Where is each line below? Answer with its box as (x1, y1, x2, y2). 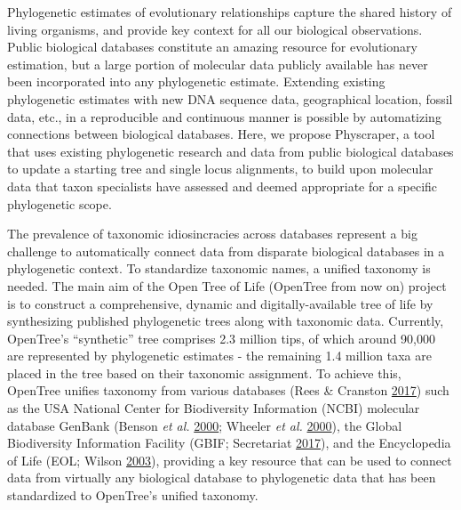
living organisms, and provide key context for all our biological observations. (7, 20, 423, 38)
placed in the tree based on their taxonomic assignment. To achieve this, (7, 363, 401, 382)
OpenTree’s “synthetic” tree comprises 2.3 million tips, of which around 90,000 (7, 328, 435, 347)
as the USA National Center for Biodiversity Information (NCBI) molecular (7, 399, 420, 417)
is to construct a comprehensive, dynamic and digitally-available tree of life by (7, 294, 433, 312)
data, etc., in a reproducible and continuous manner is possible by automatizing (7, 107, 441, 125)
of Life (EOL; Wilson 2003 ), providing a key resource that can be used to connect (7, 450, 452, 469)
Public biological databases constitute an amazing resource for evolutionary (7, 37, 417, 56)
